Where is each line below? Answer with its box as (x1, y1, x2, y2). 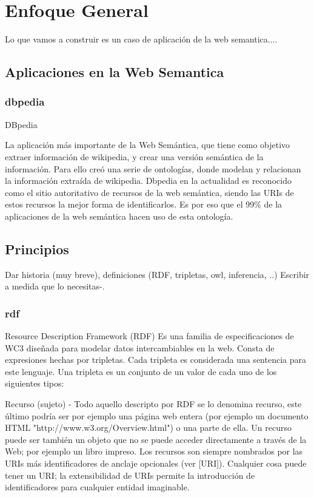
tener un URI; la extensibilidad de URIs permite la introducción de (5, 468, 255, 481)
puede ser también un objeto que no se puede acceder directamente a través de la (5, 433, 307, 445)
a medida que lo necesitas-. (5, 280, 105, 292)
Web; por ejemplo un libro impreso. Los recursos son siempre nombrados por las (5, 445, 303, 458)
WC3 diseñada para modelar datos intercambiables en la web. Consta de (5, 341, 275, 354)
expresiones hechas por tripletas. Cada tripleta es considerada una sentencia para (5, 353, 306, 366)
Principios (5, 239, 69, 258)
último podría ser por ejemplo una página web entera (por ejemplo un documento (5, 409, 309, 422)
